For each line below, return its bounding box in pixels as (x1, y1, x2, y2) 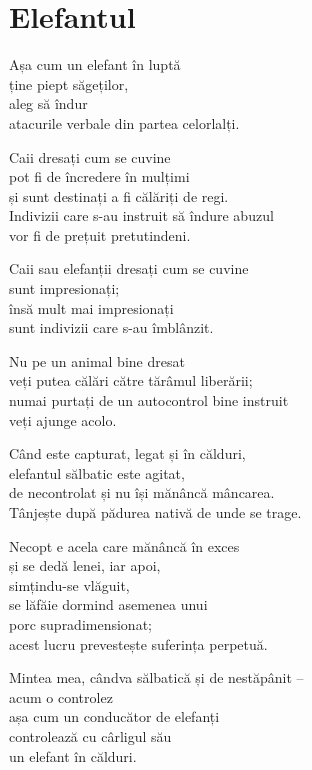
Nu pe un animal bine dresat (9, 350, 185, 371)
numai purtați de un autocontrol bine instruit (9, 390, 289, 411)
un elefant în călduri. (9, 745, 137, 766)
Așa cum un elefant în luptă (9, 54, 181, 75)
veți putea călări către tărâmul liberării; (9, 370, 253, 391)
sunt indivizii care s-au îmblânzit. (9, 317, 214, 338)
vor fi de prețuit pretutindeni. (9, 224, 191, 245)
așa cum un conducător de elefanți (9, 706, 220, 727)
